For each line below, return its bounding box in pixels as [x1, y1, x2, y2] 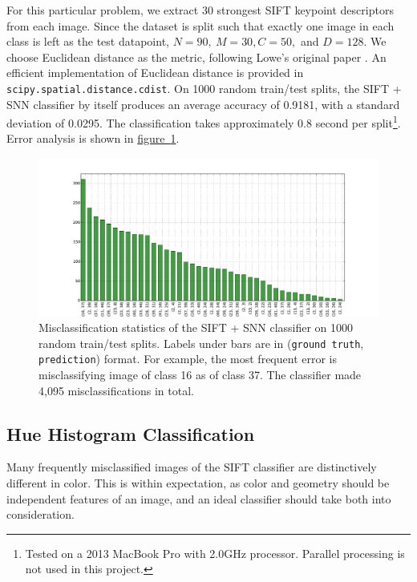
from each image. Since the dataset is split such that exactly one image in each [6, 17, 395, 34]
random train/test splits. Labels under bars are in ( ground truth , [38, 334, 364, 351]
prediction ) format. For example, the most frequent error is [38, 350, 338, 367]
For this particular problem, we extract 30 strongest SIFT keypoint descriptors [6, 2, 394, 18]
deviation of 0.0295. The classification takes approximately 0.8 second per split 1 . [6, 112, 401, 131]
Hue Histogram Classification [6, 421, 255, 446]
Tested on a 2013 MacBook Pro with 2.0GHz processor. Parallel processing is [25, 544, 405, 561]
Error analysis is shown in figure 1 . [6, 130, 180, 147]
